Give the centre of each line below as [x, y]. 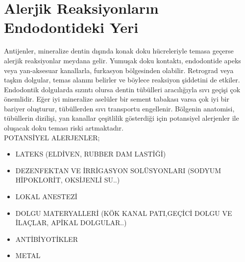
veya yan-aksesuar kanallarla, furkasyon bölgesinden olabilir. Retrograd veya [119, 70]
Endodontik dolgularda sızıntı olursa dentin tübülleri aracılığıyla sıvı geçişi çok [122, 89]
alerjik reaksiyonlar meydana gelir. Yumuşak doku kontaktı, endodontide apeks [122, 60]
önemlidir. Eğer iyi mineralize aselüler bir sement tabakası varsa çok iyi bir [117, 99]
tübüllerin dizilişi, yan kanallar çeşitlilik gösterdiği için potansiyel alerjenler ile [122, 118]
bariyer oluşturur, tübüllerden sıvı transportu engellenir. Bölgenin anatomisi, [119, 108]
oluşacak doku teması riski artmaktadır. [64, 128]
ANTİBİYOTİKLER [47, 239]
